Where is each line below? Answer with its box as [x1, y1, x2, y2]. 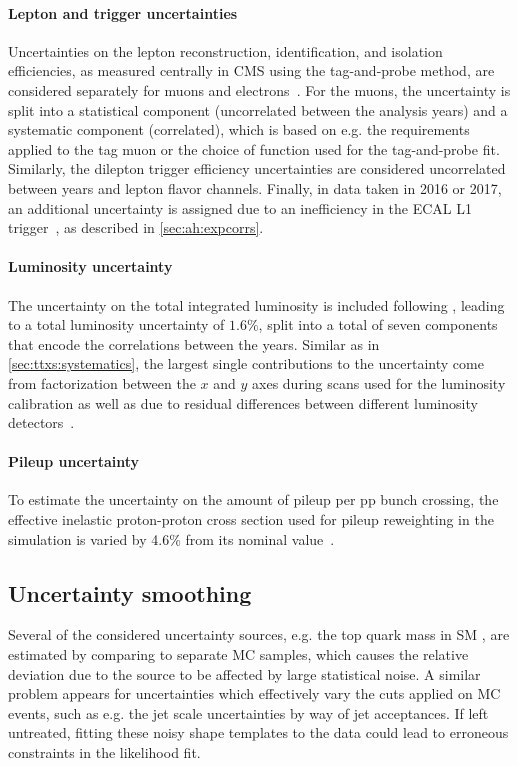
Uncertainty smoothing [8, 577, 252, 608]
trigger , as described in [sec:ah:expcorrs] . [8, 217, 264, 238]
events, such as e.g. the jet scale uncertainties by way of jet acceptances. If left [8, 702, 489, 723]
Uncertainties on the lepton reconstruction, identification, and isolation [8, 40, 443, 61]
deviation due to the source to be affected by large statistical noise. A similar [8, 663, 481, 684]
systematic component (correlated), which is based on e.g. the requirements [8, 119, 470, 140]
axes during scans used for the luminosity [252, 372, 506, 393]
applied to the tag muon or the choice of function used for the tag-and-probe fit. [8, 138, 500, 159]
